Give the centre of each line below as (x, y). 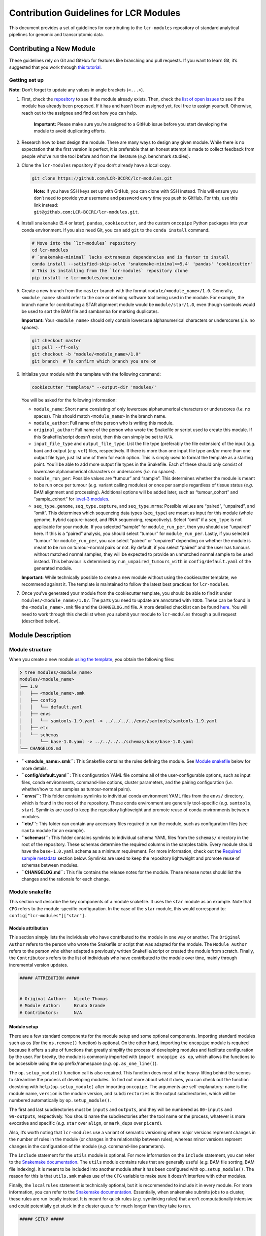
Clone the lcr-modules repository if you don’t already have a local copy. (96, 165)
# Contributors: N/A (51, 1013)
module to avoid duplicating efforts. (70, 131)
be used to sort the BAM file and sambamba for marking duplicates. (90, 311)
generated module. (53, 568)
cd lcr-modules (50, 250)
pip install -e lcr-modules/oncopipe (77, 278)
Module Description (40, 635)
